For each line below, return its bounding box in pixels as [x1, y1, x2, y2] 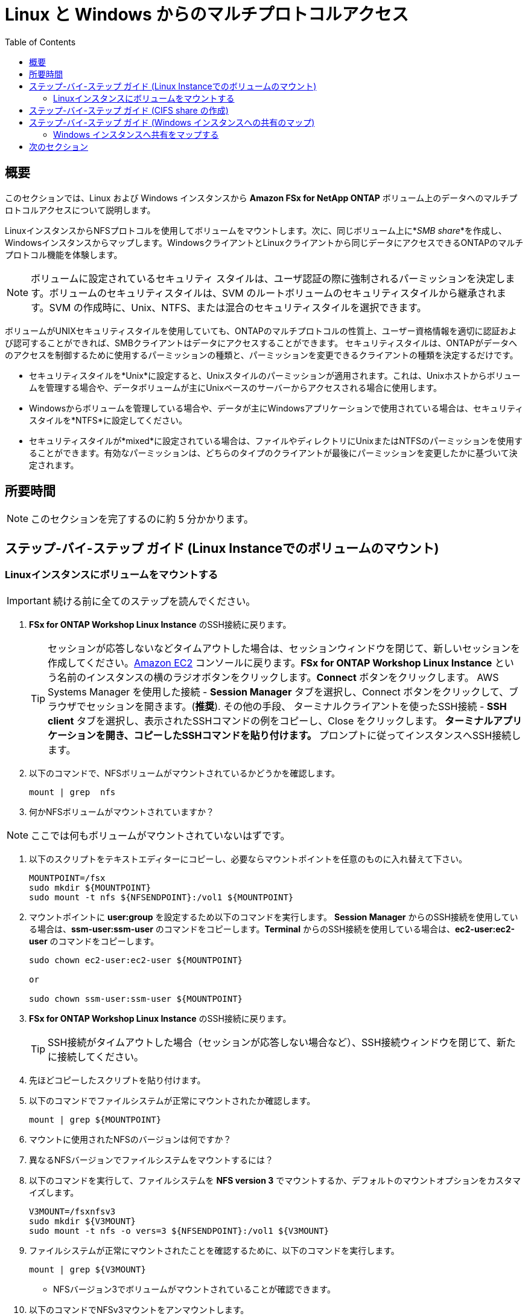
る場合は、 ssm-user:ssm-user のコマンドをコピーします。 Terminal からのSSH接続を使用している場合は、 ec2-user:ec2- [29, 923, 515, 934]
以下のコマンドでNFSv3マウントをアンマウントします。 [29, 1304, 249, 1315]
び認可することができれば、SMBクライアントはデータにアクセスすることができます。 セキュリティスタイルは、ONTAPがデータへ [5, 337, 517, 348]
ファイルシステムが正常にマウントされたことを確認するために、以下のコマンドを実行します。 [29, 1245, 399, 1256]
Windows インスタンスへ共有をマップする [53, 129, 219, 140]
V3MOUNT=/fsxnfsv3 [29, 1206, 116, 1216]
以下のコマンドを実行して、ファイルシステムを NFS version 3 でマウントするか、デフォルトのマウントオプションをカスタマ [29, 1175, 521, 1185]
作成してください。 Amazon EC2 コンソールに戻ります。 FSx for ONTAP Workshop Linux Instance [48, 656, 492, 669]
